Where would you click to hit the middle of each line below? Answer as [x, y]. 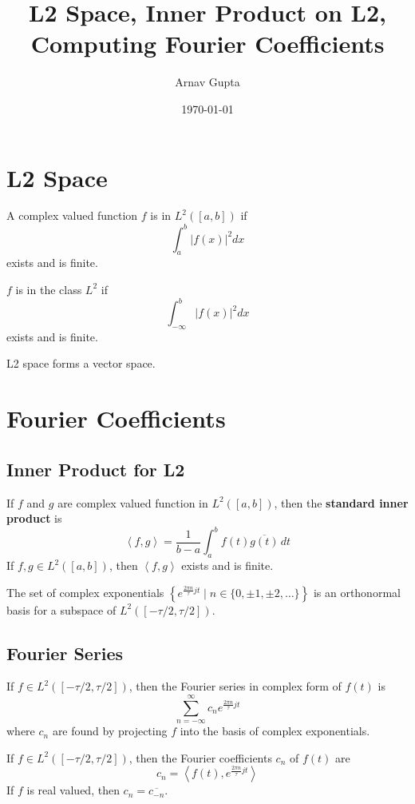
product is [34, 518]
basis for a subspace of [61, 609]
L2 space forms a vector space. [81, 363]
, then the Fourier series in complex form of [235, 686]
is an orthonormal [357, 592]
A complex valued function [72, 215]
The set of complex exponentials [85, 592]
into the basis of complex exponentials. [275, 731]
